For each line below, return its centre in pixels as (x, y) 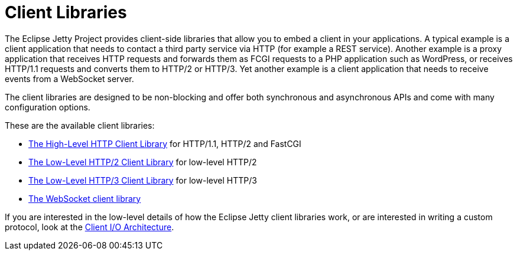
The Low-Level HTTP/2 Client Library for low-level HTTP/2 (143, 162)
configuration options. (48, 107)
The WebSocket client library (85, 198)
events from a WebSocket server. (69, 79)
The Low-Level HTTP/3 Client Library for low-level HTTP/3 (143, 180)
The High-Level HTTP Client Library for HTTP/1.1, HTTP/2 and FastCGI (165, 143)
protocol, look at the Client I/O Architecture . (90, 227)
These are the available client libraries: (80, 125)
